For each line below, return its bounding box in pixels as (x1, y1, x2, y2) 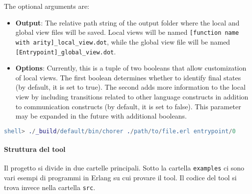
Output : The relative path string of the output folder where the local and (15, 17, 240, 27)
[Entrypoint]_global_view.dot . (15, 46, 116, 56)
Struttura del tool (4, 144, 66, 154)
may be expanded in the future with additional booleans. (15, 111, 187, 121)
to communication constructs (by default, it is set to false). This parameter (15, 101, 241, 111)
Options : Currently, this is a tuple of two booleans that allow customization (15, 63, 247, 73)
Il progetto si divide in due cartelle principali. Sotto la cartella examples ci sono (4, 163, 245, 173)
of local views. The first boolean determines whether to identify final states (15, 72, 241, 82)
